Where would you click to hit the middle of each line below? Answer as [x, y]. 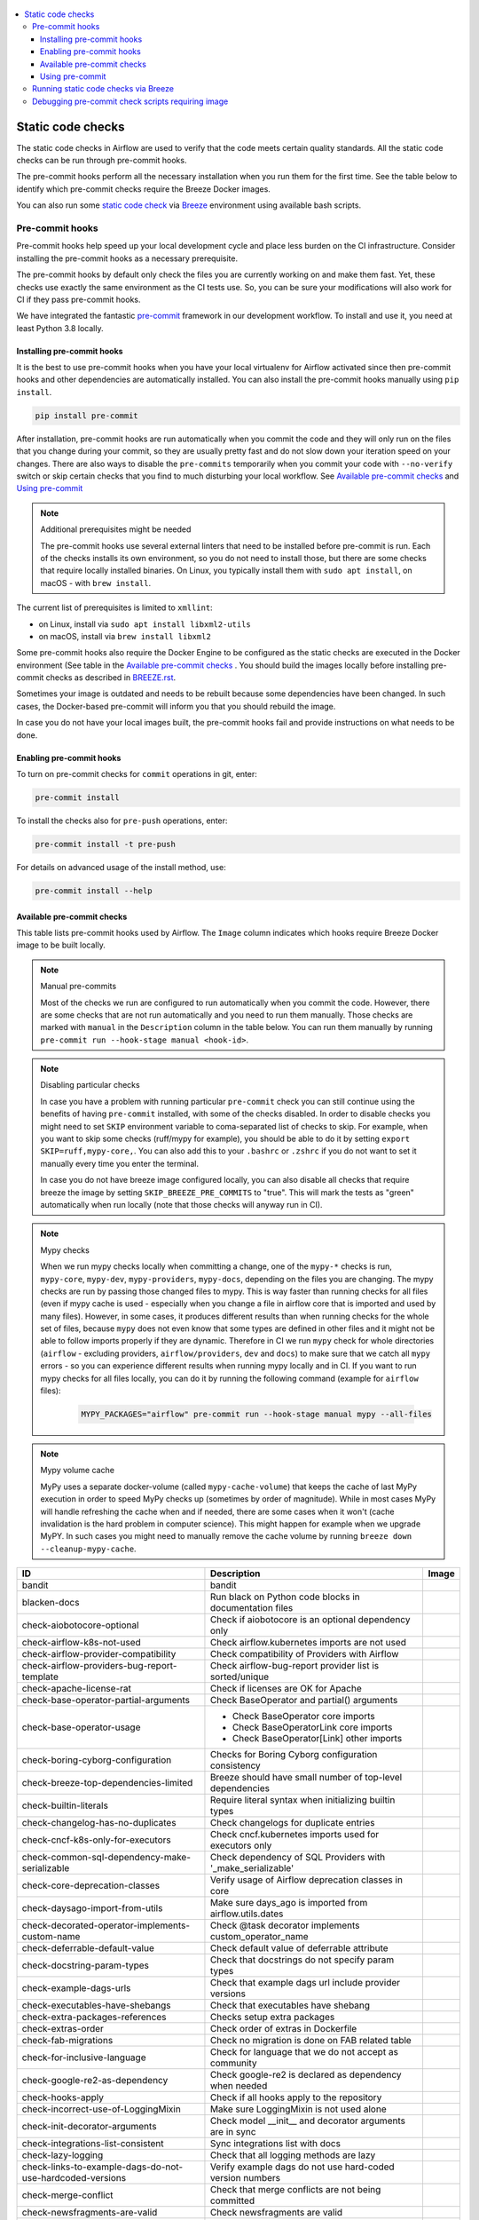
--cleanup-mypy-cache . [88, 1549]
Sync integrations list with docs [275, 2144]
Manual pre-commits [79, 987]
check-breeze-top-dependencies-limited [107, 1783]
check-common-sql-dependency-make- [106, 1858]
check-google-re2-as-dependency [95, 2081]
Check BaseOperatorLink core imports [312, 1727]
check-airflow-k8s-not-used [81, 1643]
